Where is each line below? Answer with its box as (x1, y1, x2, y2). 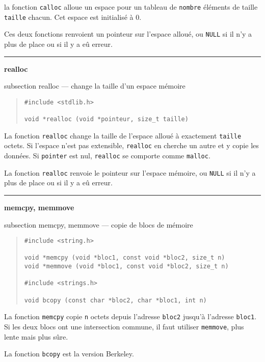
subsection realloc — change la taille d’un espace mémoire (4, 80, 185, 91)
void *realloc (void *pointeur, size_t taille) (24, 116, 189, 123)
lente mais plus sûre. (4, 331, 68, 342)
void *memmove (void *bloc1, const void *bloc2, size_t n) (24, 263, 229, 270)
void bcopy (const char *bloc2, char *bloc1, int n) (24, 296, 207, 304)
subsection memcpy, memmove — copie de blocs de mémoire (4, 219, 193, 230)
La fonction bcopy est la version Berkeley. (4, 348, 134, 359)
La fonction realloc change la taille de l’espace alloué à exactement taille (4, 130, 242, 141)
